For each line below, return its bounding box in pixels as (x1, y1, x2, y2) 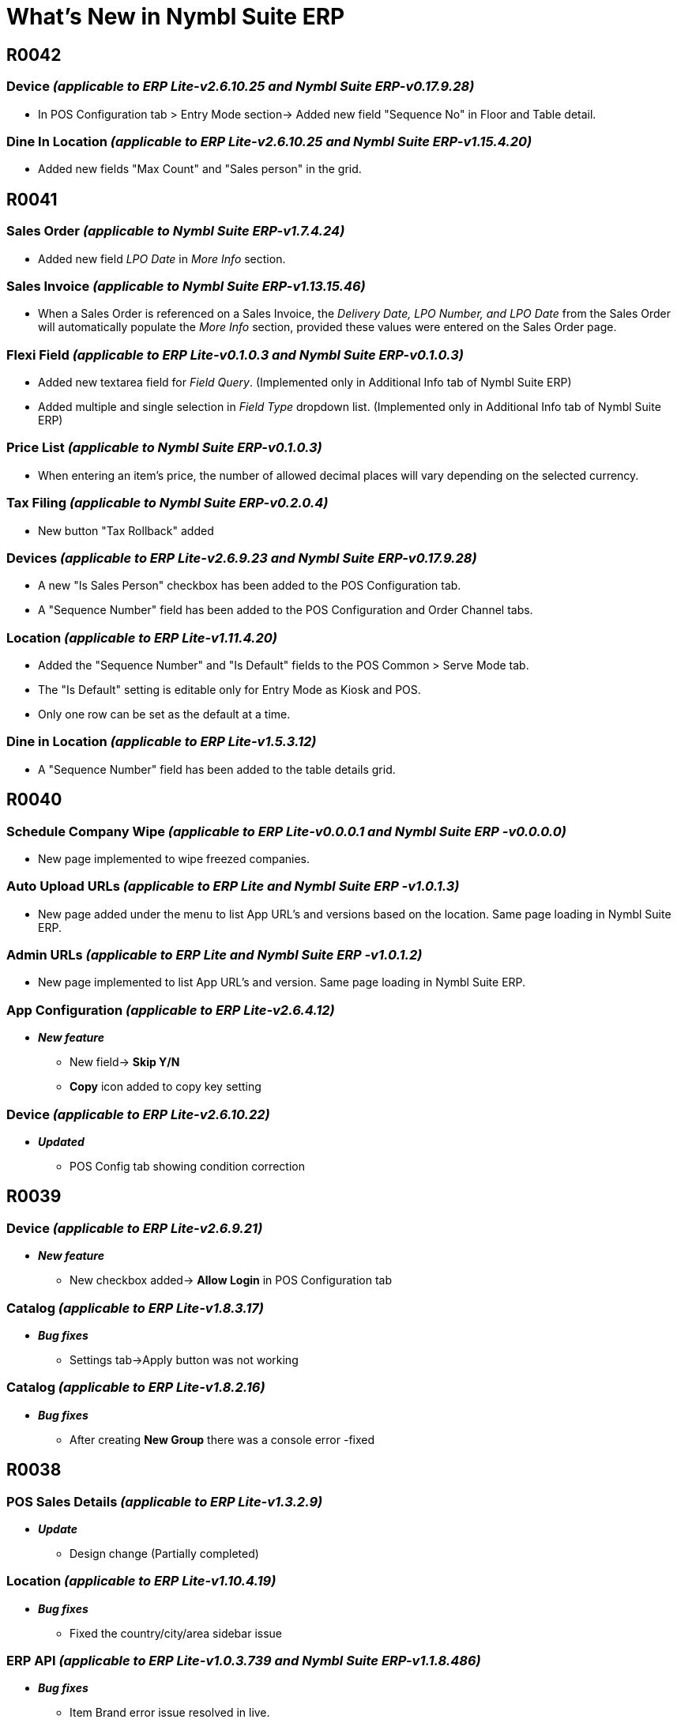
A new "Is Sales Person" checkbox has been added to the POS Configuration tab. (38, 579, 461, 593)
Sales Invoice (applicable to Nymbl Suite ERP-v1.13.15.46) (6, 277, 366, 294)
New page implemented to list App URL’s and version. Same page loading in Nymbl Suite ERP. (38, 975, 526, 990)
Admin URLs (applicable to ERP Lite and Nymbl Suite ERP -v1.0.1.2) (6, 947, 423, 963)
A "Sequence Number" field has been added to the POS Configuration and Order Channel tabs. (38, 603, 533, 617)
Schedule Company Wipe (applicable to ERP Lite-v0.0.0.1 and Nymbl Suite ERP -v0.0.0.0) (6, 823, 566, 839)
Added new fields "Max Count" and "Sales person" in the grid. (38, 162, 362, 176)
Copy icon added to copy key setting (70, 1080, 261, 1094)
